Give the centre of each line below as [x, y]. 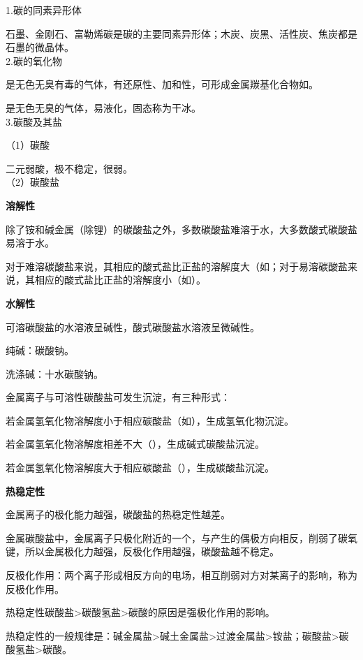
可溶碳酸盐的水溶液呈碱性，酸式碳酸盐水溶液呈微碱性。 [133, 327]
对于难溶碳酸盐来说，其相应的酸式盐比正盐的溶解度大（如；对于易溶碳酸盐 [177, 266]
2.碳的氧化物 [34, 60]
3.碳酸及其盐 [34, 121]
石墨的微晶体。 [40, 47]
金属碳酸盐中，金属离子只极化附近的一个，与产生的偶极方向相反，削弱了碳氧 [181, 537]
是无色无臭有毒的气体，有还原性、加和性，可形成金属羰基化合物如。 [162, 84]
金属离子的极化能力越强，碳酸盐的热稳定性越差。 [118, 514]
